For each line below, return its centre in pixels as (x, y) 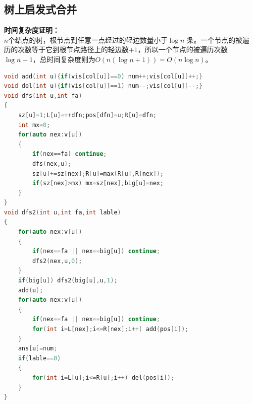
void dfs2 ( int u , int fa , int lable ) (63, 212)
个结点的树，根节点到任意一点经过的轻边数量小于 (88, 39)
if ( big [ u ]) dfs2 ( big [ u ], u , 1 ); (68, 281)
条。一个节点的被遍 (218, 39)
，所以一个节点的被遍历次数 (182, 49)
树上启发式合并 (40, 9)
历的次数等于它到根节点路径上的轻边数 (66, 49)
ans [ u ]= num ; (38, 349)
